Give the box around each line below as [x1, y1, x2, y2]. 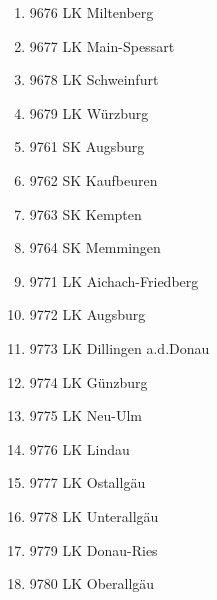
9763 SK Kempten [29, 203, 142, 224]
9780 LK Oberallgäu [29, 573, 155, 594]
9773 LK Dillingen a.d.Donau [29, 337, 210, 358]
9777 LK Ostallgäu [29, 472, 146, 493]
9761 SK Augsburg [29, 136, 145, 157]
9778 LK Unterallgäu [29, 505, 159, 526]
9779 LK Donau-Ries [29, 539, 158, 560]
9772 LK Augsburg [29, 304, 146, 325]
